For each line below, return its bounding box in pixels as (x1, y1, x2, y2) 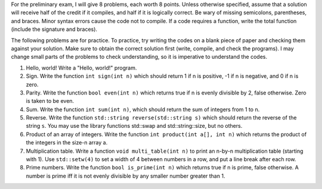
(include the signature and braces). (11, 26, 98, 33)
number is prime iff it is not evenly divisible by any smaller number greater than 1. (26, 172, 225, 179)
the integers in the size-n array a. (26, 139, 108, 146)
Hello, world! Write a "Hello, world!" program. (26, 64, 137, 71)
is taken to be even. (26, 97, 75, 105)
